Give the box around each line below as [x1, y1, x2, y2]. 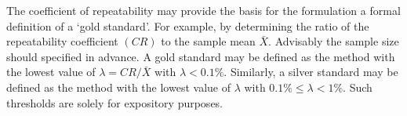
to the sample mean [161, 33, 256, 49]
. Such [343, 78, 372, 95]
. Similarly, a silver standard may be [223, 63, 398, 80]
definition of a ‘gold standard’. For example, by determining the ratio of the [6, 17, 369, 34]
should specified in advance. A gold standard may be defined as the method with [6, 48, 395, 64]
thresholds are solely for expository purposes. [6, 94, 223, 111]
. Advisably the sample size [268, 33, 399, 49]
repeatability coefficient [6, 33, 118, 49]
